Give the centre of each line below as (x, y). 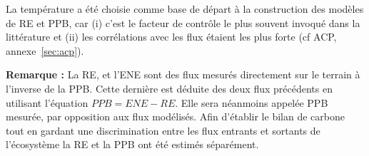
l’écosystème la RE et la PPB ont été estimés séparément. (132, 144)
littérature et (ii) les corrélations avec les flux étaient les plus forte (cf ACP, (171, 37)
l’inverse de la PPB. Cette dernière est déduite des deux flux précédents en (169, 88)
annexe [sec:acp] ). (45, 50)
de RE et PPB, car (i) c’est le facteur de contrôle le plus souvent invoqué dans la (183, 22)
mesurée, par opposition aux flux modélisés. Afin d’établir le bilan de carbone (175, 116)
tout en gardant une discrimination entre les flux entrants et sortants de (163, 130)
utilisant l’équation (47, 102)
